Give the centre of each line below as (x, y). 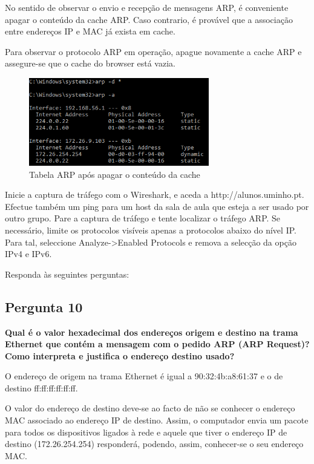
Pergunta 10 (44, 306)
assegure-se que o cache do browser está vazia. (90, 63)
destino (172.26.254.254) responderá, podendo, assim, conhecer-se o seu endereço (154, 444)
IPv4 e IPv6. (28, 254)
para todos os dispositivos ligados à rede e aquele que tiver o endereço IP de (146, 432)
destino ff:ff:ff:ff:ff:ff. (41, 387)
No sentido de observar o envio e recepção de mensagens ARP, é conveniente (147, 7)
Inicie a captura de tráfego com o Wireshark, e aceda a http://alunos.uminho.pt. (155, 194)
